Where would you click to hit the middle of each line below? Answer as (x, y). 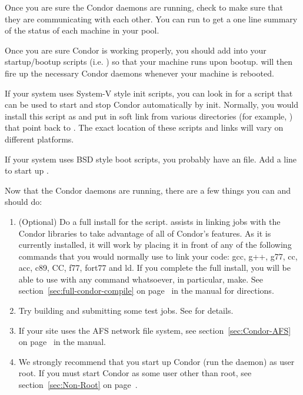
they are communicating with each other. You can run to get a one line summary (151, 19)
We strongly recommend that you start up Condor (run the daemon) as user (157, 361)
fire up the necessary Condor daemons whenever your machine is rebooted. (139, 73)
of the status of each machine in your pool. (82, 30)
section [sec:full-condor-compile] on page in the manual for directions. (146, 291)
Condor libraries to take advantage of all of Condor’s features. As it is (145, 233)
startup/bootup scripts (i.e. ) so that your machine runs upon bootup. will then (149, 62)
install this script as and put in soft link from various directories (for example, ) (149, 116)
